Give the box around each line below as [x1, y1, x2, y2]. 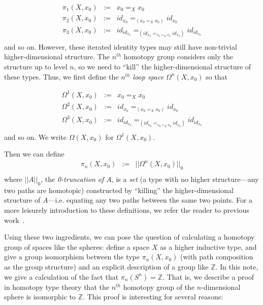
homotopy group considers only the [123, 51, 233, 62]
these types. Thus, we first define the [4, 71, 119, 82]
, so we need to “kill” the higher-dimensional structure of [74, 61, 251, 72]
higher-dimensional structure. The [4, 51, 110, 62]
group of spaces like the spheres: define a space [4, 241, 150, 252]
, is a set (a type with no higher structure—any [111, 174, 259, 184]
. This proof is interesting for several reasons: [83, 291, 223, 302]
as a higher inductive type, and [160, 241, 257, 252]
